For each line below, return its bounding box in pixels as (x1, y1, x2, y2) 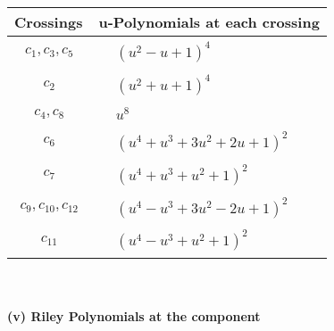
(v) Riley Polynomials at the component (7, 307, 261, 326)
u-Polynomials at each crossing (98, 12, 320, 32)
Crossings (14, 12, 83, 32)
